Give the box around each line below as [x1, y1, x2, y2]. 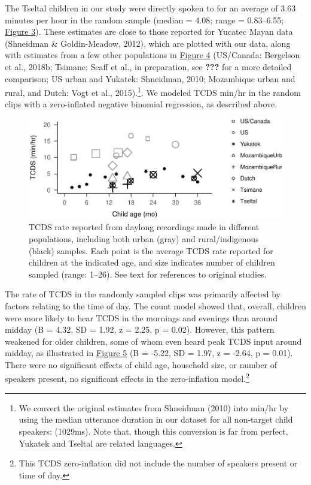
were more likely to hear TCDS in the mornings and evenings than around [5, 311, 278, 324]
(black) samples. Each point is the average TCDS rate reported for [29, 244, 273, 257]
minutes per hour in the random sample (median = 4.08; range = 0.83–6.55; [5, 13, 284, 26]
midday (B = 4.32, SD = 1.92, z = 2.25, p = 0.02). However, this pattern [5, 323, 275, 336]
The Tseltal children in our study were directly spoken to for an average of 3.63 [5, 2, 296, 14]
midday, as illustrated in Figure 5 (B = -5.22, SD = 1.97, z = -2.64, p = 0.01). [5, 347, 293, 359]
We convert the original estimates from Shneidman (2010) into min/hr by [19, 401, 289, 414]
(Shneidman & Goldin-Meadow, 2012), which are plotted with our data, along [5, 37, 291, 49]
